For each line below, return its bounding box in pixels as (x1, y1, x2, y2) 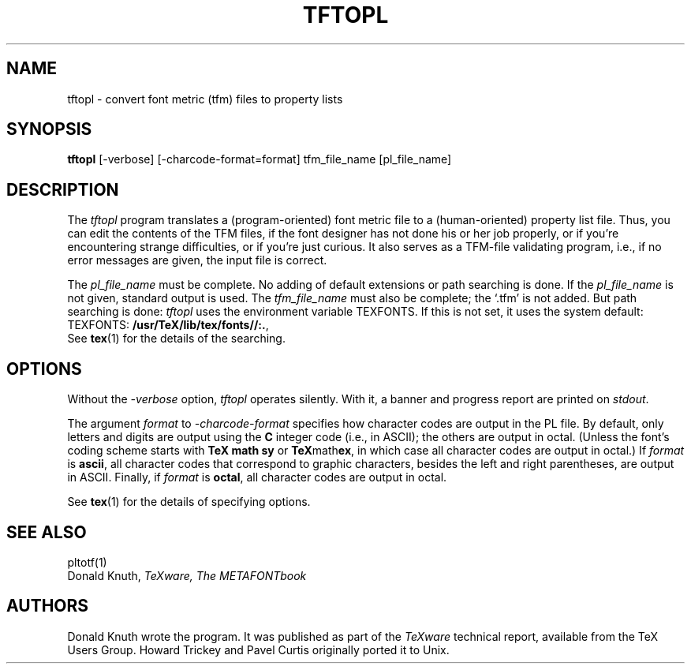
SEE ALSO (6, 522, 87, 542)
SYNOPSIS (6, 119, 92, 140)
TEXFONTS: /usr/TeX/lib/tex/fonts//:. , (67, 318, 269, 332)
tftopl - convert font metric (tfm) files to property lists (67, 92, 343, 106)
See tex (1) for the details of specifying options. (67, 495, 311, 509)
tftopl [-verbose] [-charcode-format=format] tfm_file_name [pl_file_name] (67, 152, 452, 167)
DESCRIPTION (6, 179, 119, 200)
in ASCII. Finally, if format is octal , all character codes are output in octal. (67, 470, 447, 485)
